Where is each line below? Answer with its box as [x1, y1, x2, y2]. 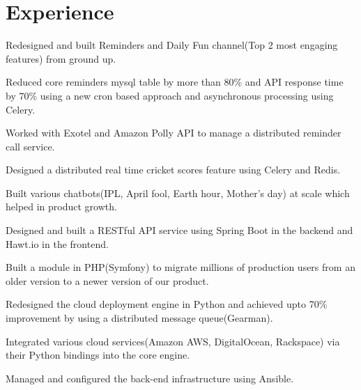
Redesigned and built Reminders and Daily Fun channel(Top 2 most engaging [6, 38, 338, 52]
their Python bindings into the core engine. [6, 348, 190, 362]
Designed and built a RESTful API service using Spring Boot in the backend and [6, 223, 353, 237]
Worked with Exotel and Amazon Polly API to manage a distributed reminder [6, 125, 341, 140]
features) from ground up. [6, 51, 116, 65]
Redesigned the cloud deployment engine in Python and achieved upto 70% [6, 297, 328, 311]
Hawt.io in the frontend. [6, 236, 109, 251]
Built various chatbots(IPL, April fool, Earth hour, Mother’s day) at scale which [6, 185, 350, 200]
